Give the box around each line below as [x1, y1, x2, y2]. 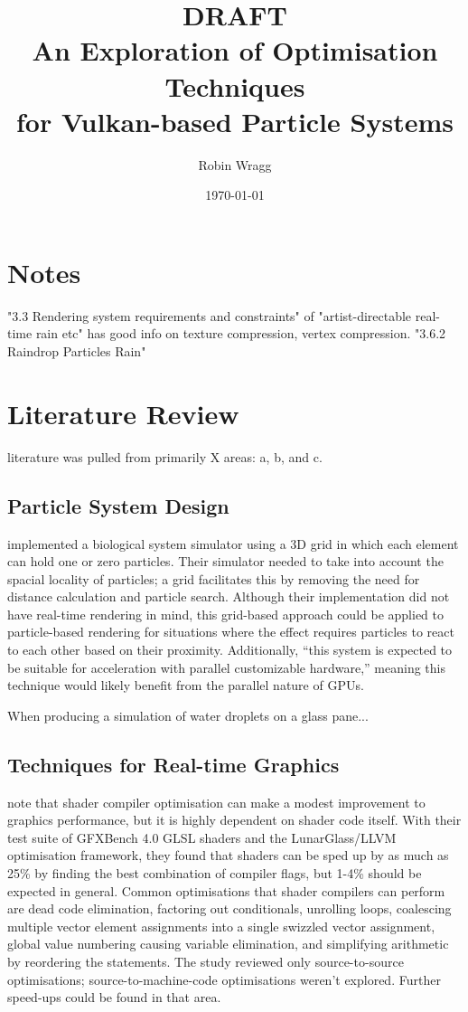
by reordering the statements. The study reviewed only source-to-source [7, 952, 404, 970]
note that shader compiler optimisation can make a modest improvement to [7, 792, 426, 811]
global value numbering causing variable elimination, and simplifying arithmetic [7, 934, 449, 953]
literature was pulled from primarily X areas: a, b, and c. [7, 447, 323, 466]
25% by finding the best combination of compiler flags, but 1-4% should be [7, 864, 422, 883]
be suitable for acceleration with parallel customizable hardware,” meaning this [7, 657, 445, 676]
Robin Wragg [198, 155, 272, 174]
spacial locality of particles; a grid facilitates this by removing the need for [7, 569, 420, 588]
